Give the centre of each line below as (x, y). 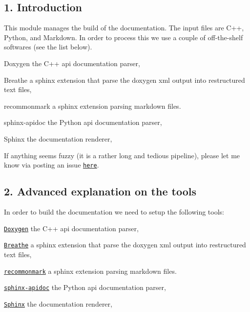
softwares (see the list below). (48, 47)
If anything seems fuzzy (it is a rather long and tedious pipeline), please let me (122, 155)
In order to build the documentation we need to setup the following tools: (114, 212)
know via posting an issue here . (52, 165)
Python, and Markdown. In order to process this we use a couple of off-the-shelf (124, 37)
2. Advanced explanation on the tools (100, 191)
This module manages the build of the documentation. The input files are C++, (124, 28)
